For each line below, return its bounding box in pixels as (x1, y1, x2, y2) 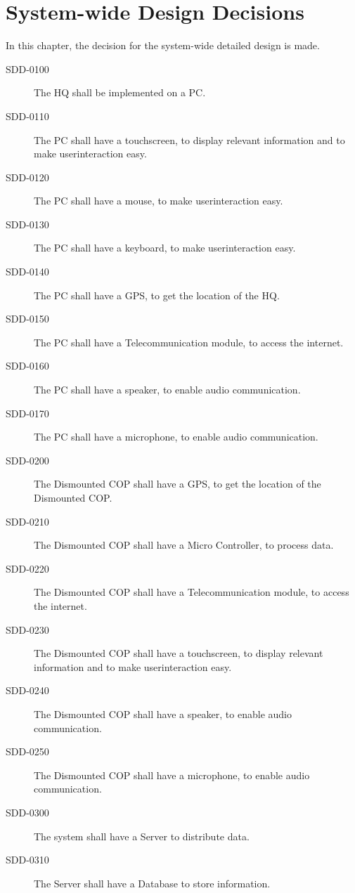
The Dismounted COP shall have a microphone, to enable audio (34, 767, 310, 782)
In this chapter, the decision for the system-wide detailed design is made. (6, 38, 320, 53)
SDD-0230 (6, 622, 49, 637)
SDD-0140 (6, 264, 49, 279)
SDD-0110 (6, 108, 49, 123)
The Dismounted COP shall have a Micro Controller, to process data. (34, 537, 334, 552)
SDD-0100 (6, 61, 49, 76)
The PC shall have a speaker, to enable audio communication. (34, 382, 301, 397)
